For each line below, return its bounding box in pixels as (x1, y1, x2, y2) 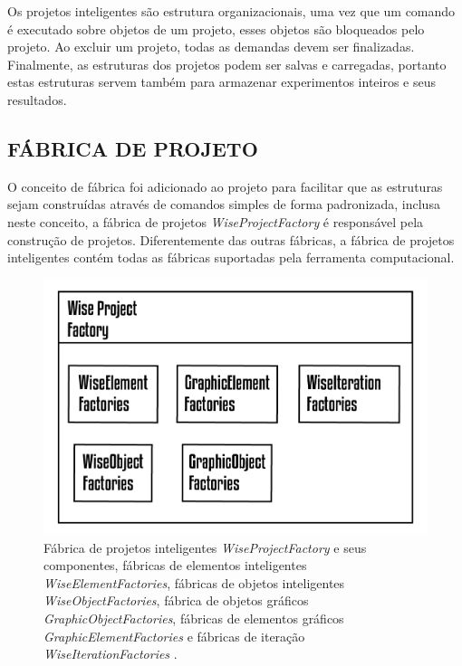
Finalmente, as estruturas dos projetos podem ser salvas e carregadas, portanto (7, 54, 447, 73)
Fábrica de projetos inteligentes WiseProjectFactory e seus (43, 538, 367, 557)
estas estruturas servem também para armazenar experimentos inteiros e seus (7, 72, 437, 91)
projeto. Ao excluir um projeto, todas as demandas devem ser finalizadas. (7, 37, 415, 56)
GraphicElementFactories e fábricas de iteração (43, 626, 305, 645)
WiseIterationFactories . (43, 644, 178, 663)
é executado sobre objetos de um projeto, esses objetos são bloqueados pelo (7, 19, 425, 38)
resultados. (7, 90, 67, 109)
